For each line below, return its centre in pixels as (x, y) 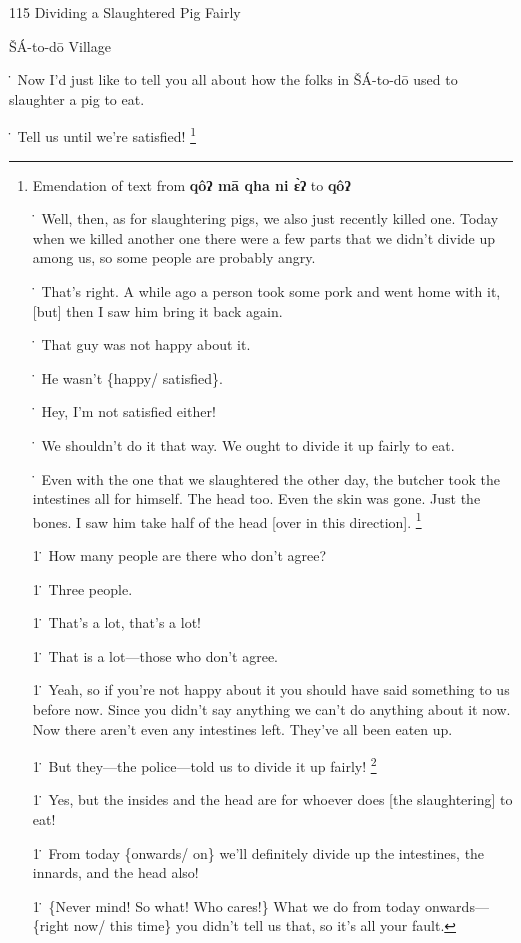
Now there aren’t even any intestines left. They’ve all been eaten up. (242, 728)
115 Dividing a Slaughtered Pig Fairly (125, 12)
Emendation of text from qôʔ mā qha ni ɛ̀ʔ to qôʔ (191, 184)
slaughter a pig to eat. (77, 98)
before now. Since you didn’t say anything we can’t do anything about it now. (271, 708)
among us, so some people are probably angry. (174, 257)
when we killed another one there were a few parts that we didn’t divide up (264, 237)
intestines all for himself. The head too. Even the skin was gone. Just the (256, 498)
